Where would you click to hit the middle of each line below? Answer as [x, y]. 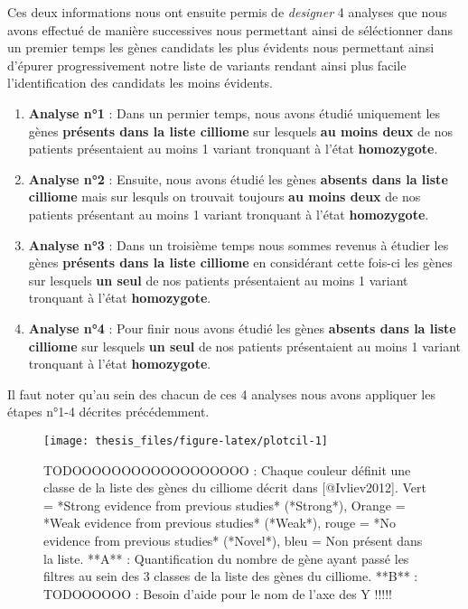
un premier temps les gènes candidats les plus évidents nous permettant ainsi [221, 47]
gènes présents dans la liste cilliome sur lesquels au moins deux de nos [240, 131]
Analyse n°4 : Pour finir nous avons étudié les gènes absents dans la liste [242, 328]
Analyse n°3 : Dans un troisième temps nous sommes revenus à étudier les [239, 244]
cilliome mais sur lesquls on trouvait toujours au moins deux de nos [225, 197]
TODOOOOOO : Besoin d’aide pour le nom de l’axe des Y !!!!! [218, 593]
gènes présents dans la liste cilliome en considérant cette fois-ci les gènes [240, 262]
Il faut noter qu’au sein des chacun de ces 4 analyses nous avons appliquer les [221, 394]
